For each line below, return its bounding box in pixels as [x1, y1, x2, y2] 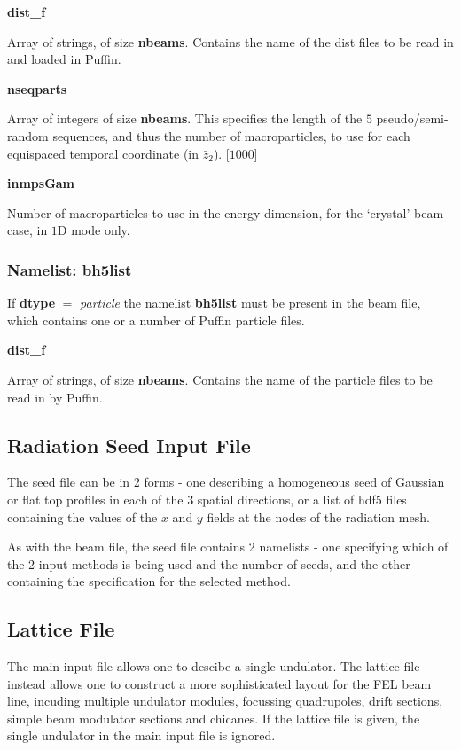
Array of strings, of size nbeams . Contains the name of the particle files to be [7, 370, 433, 388]
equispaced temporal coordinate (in [7, 144, 199, 162]
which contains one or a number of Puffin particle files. [7, 310, 305, 329]
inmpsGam [7, 174, 75, 192]
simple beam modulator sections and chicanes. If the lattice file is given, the [7, 708, 420, 727]
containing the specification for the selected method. [7, 572, 291, 590]
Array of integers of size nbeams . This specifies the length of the [7, 109, 363, 128]
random [7, 126, 49, 145]
